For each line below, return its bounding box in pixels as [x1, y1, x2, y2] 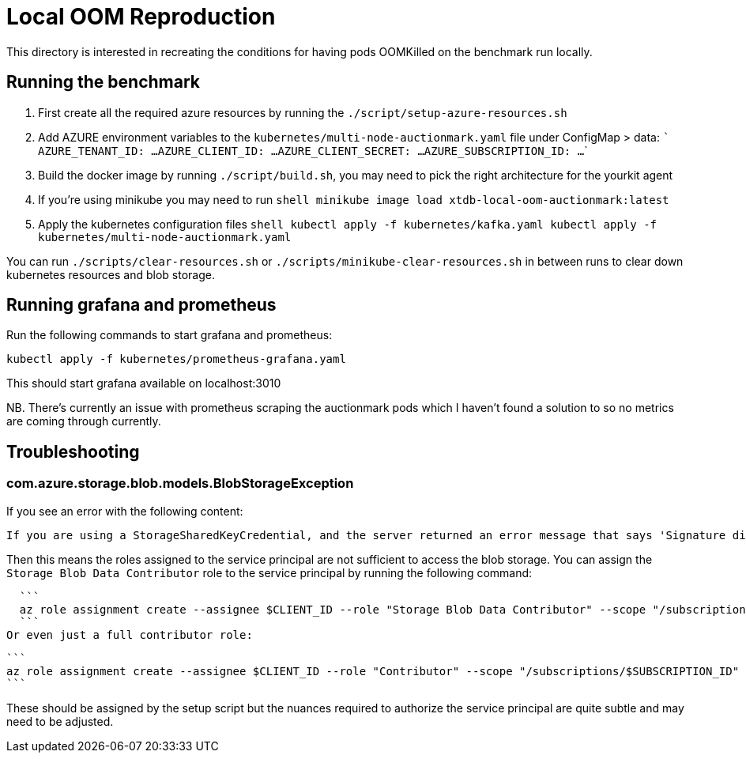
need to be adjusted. [6, 714, 114, 728]
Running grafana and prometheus [6, 295, 277, 315]
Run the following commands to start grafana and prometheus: [6, 328, 333, 342]
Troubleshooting [6, 441, 140, 462]
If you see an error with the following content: [6, 504, 243, 518]
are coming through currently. [6, 414, 161, 429]
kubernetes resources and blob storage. [6, 267, 215, 281]
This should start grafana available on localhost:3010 [6, 376, 281, 391]
